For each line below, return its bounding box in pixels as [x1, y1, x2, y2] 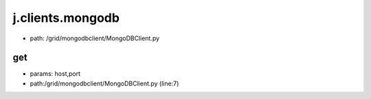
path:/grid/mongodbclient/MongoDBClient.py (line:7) [30, 79, 179, 87]
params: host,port [30, 70, 81, 78]
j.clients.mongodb [12, 10, 120, 25]
